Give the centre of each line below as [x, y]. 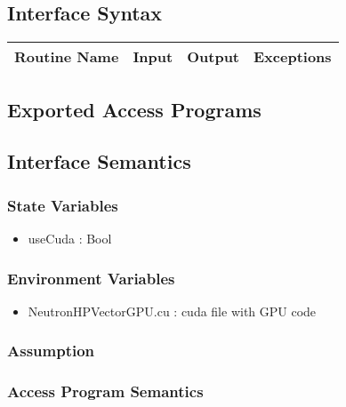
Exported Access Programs [134, 109]
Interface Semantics [99, 161]
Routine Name [67, 57]
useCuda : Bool [70, 238]
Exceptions [293, 57]
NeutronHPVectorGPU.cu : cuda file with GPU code [172, 311]
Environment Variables [91, 278]
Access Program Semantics [105, 391]
